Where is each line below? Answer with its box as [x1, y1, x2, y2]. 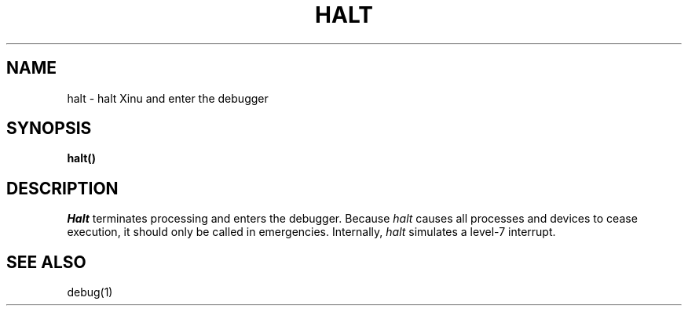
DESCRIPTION [6, 178, 119, 198]
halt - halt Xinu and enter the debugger [67, 91, 269, 105]
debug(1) [67, 285, 113, 299]
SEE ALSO [6, 252, 86, 272]
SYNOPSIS [6, 118, 92, 139]
